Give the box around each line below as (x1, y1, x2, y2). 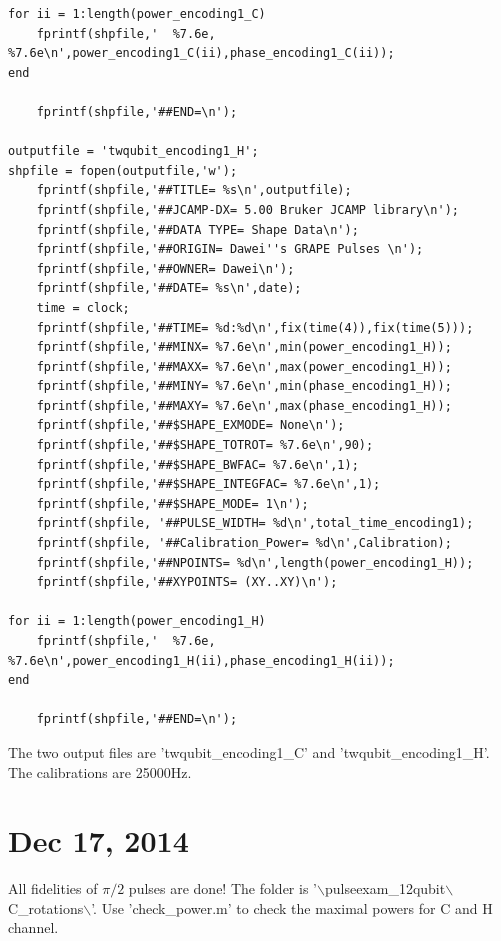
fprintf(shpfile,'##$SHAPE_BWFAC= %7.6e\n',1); (36, 457, 359, 472)
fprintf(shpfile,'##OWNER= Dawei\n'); (36, 261, 295, 276)
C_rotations (8, 897, 84, 918)
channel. (8, 917, 59, 938)
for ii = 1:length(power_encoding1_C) (8, 7, 266, 21)
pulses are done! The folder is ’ (128, 878, 317, 899)
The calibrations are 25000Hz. (8, 761, 192, 782)
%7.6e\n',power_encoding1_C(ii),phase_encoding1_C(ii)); (8, 46, 395, 61)
